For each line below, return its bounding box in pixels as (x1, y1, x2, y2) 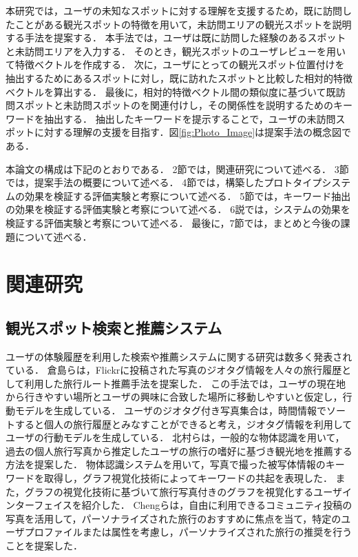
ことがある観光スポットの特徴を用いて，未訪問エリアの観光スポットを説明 (14, 17, 352, 31)
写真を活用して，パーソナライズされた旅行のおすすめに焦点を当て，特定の (6, 511, 341, 525)
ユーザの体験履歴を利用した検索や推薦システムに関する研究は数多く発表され (6, 349, 352, 363)
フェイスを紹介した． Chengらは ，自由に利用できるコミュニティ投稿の (34, 498, 352, 512)
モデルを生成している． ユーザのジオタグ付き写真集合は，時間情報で (14, 403, 326, 418)
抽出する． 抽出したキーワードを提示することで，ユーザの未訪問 (43, 111, 336, 125)
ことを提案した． (6, 538, 83, 552)
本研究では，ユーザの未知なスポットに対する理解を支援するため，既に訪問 (6, 3, 343, 17)
